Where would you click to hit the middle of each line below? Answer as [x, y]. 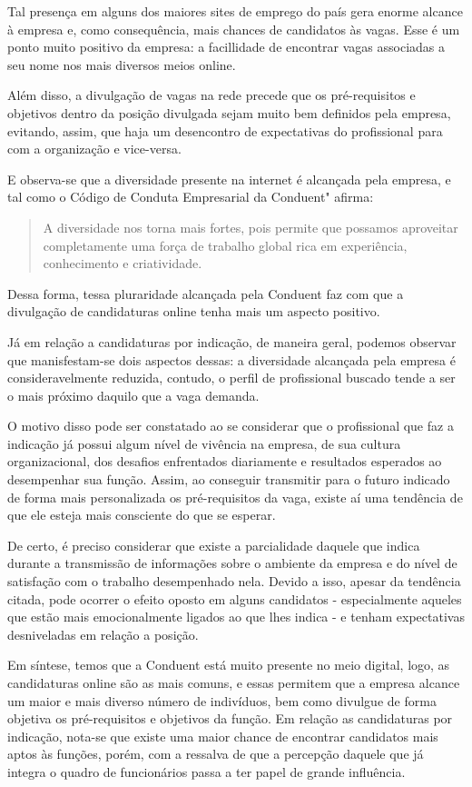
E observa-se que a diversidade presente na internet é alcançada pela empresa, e [229, 179]
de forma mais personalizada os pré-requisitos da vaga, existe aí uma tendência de [235, 497]
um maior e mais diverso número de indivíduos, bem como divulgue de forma [222, 700]
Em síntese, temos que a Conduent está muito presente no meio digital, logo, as [229, 665]
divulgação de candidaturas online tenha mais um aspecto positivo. [194, 311]
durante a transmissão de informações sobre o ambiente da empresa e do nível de [232, 563]
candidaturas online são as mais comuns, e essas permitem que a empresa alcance [234, 682]
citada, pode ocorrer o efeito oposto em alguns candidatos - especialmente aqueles [235, 598]
